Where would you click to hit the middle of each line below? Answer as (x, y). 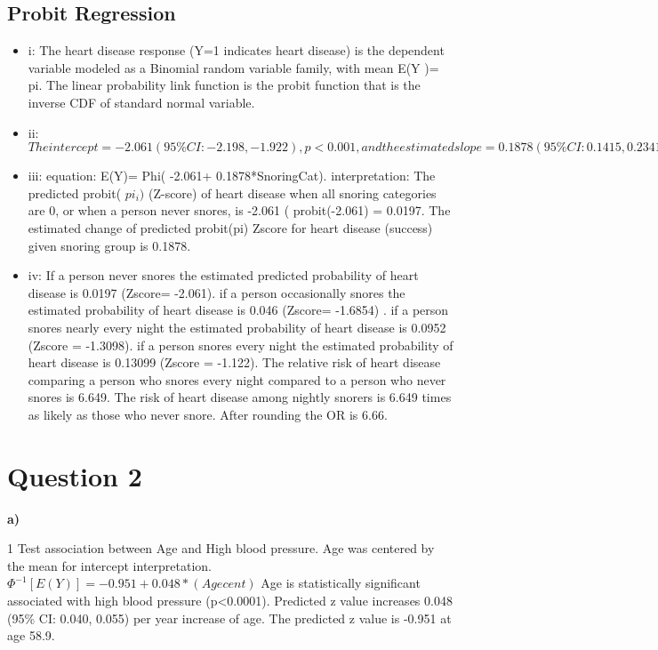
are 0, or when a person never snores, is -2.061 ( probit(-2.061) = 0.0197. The (239, 210)
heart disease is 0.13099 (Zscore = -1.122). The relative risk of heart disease (234, 362)
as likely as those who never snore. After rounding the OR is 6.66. (208, 414)
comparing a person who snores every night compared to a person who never (237, 379)
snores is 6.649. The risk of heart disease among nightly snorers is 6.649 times (240, 397)
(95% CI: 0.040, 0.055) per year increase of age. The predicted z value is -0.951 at (229, 618)
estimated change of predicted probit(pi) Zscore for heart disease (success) (230, 227)
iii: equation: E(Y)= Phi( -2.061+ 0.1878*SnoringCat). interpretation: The (232, 176)
